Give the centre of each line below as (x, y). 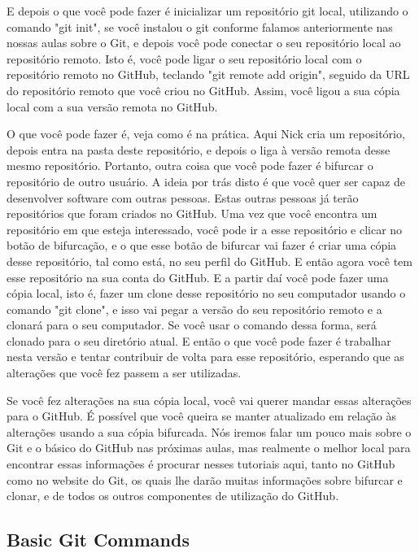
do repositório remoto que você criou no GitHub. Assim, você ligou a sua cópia (203, 90)
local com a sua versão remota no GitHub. (112, 106)
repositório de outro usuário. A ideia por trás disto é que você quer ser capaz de (206, 181)
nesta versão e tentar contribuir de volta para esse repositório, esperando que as (205, 357)
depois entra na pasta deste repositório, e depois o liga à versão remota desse (199, 149)
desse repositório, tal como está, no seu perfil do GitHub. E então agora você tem (209, 261)
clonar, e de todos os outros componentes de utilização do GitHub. (173, 496)
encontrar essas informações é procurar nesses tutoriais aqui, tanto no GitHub (201, 464)
